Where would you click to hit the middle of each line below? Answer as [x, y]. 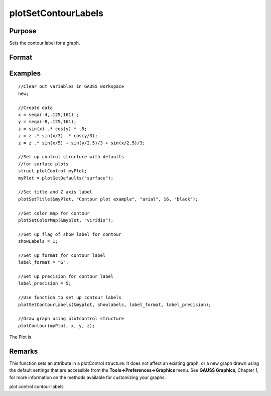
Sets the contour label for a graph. [45, 43]
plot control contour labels [36, 386]
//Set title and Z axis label [55, 192]
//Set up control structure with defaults [71, 157]
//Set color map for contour [54, 213]
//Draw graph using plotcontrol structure [71, 319]
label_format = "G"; [43, 262]
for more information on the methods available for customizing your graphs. [88, 377]
